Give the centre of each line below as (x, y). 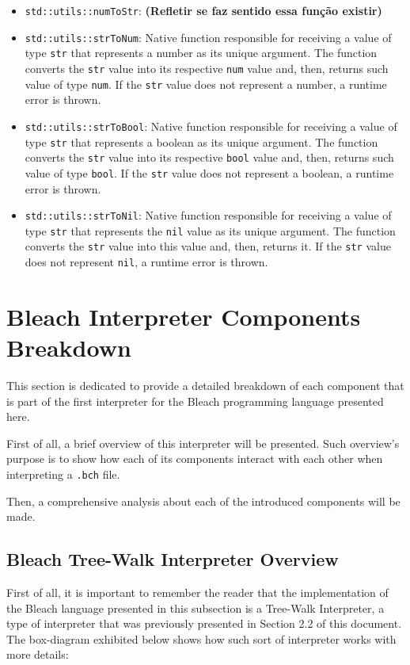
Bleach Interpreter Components (184, 316)
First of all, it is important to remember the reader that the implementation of (197, 592)
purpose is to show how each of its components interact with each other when (195, 459)
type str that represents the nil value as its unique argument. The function (210, 230)
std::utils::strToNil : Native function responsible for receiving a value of (208, 215)
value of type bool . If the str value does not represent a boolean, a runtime (209, 172)
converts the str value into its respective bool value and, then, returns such (209, 157)
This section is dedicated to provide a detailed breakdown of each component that (205, 386)
